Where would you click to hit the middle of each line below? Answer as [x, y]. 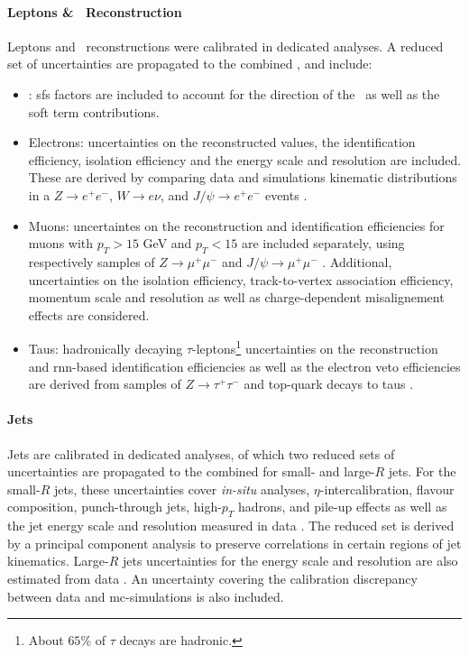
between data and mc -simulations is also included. [146, 596]
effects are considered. [89, 314]
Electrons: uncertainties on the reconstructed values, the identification [222, 142]
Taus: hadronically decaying [106, 348]
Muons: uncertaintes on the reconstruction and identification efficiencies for [236, 225]
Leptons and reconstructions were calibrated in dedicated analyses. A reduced [225, 46]
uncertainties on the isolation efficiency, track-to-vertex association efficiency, [241, 279]
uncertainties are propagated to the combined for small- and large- [191, 471]
